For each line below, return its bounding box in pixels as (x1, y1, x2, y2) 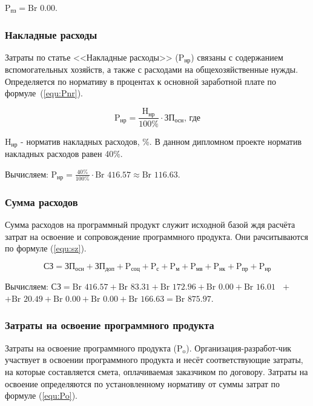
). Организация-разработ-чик (186, 341, 292, 354)
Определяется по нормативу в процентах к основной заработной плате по (5, 75, 277, 87)
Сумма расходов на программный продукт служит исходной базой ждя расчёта (5, 218, 295, 231)
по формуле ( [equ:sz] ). (5, 242, 87, 255)
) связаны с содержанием (191, 50, 283, 63)
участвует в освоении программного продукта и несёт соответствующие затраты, (5, 353, 303, 366)
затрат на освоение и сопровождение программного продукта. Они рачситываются (5, 230, 309, 242)
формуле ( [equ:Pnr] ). (5, 87, 83, 99)
